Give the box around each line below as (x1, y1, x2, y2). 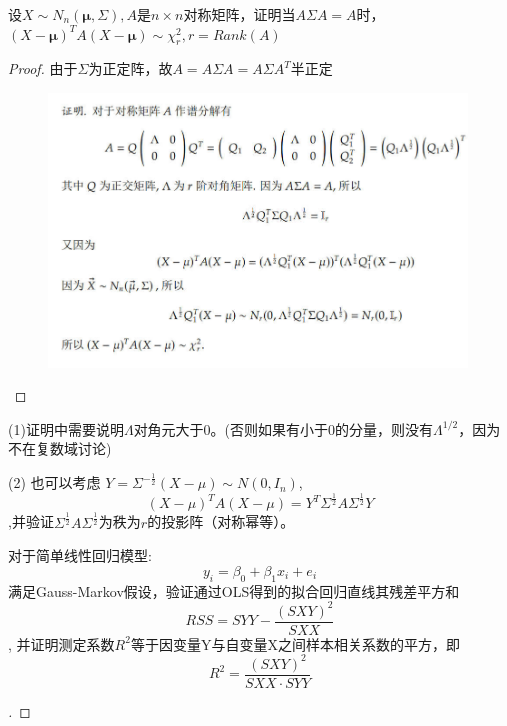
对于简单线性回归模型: (8, 545, 152, 566)
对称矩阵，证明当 (183, 4, 296, 24)
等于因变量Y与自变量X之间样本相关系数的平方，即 (130, 633, 460, 654)
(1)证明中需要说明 (8, 418, 124, 439)
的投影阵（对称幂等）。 (147, 511, 295, 532)
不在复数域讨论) (8, 438, 112, 459)
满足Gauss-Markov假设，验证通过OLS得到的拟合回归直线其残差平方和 (8, 580, 460, 601)
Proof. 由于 (8, 58, 78, 79)
